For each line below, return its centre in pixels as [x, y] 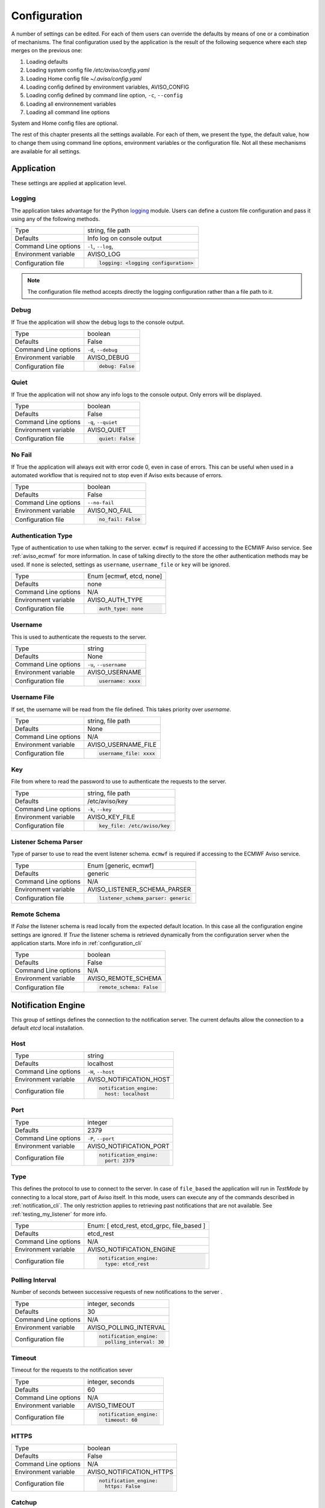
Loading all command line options [68, 112]
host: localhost [127, 1094]
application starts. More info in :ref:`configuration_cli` [77, 943]
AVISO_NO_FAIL [110, 511]
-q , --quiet [103, 422]
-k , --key [100, 809]
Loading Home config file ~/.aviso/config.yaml [84, 78]
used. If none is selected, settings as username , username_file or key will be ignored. [121, 565]
